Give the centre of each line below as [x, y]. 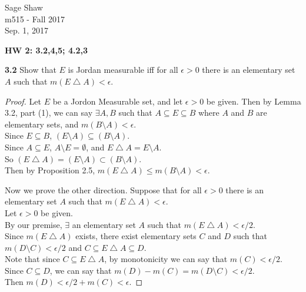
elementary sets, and [42, 124]
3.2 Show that [31, 70]
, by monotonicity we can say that [166, 259]
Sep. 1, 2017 [26, 30]
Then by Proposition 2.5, [50, 170]
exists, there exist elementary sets [136, 236]
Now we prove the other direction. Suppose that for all [103, 189]
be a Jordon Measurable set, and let [118, 101]
